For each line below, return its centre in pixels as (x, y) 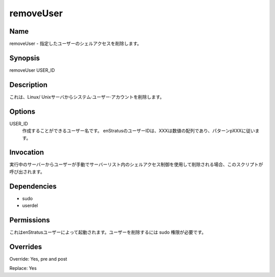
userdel (30, 206)
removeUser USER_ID (32, 70)
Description (29, 85)
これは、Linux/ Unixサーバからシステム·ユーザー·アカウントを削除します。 (87, 97)
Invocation (27, 153)
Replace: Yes (23, 268)
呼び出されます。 (27, 172)
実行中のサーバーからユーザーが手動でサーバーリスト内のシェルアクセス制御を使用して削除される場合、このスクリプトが (136, 164)
